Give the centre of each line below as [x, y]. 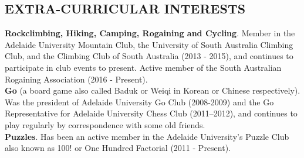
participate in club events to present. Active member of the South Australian [143, 67]
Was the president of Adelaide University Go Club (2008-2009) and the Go [139, 102]
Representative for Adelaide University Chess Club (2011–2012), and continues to [151, 113]
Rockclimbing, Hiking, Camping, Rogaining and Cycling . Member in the [150, 33]
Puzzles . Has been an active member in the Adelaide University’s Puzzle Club [147, 136]
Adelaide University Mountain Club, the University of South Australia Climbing [149, 44]
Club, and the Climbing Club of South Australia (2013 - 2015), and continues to [149, 56]
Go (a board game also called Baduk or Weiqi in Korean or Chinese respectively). [153, 90]
